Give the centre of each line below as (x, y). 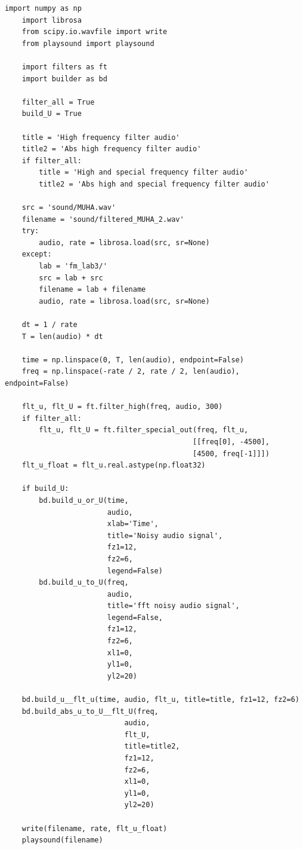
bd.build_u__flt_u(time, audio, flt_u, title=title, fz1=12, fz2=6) (160, 700)
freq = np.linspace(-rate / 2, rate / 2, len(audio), (131, 372)
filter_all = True (58, 102)
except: (37, 254)
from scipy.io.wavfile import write (95, 32)
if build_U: (45, 489)
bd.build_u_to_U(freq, (84, 583)
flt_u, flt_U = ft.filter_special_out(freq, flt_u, (144, 430)
